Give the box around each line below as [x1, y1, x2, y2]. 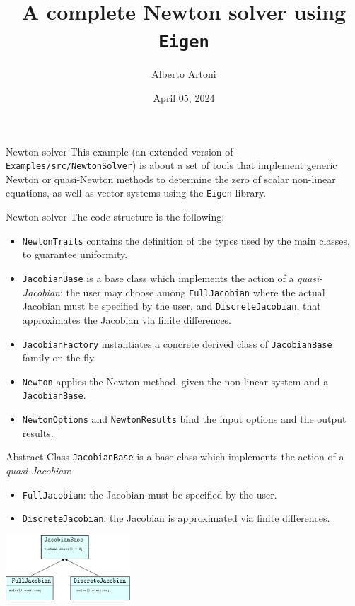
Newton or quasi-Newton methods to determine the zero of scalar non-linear [6, 171, 336, 186]
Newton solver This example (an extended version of [6, 144, 233, 158]
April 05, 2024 [153, 91, 215, 105]
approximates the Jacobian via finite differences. [22, 312, 231, 327]
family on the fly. [22, 350, 97, 365]
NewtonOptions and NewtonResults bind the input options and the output [22, 412, 347, 426]
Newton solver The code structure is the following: [6, 209, 225, 224]
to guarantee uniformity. [22, 247, 128, 262]
